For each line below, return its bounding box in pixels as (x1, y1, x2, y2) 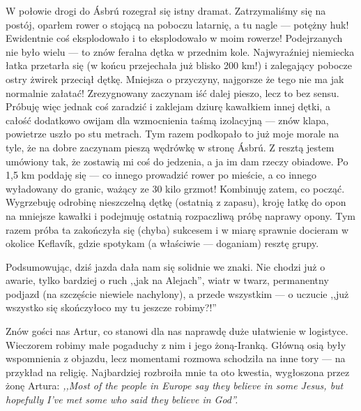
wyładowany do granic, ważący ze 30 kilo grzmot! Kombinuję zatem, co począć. (6, 181, 345, 195)
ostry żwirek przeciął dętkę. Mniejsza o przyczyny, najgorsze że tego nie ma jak (6, 71, 344, 86)
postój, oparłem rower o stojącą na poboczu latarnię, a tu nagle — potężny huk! (6, 17, 349, 31)
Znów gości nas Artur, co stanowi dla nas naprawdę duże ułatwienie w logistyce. (6, 324, 348, 338)
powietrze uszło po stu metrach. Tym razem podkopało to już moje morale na (6, 126, 339, 141)
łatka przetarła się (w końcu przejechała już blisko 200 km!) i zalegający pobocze (6, 58, 352, 73)
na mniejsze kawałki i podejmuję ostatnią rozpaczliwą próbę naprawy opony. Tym (6, 208, 355, 223)
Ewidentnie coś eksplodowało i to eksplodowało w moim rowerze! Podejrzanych (6, 31, 343, 45)
